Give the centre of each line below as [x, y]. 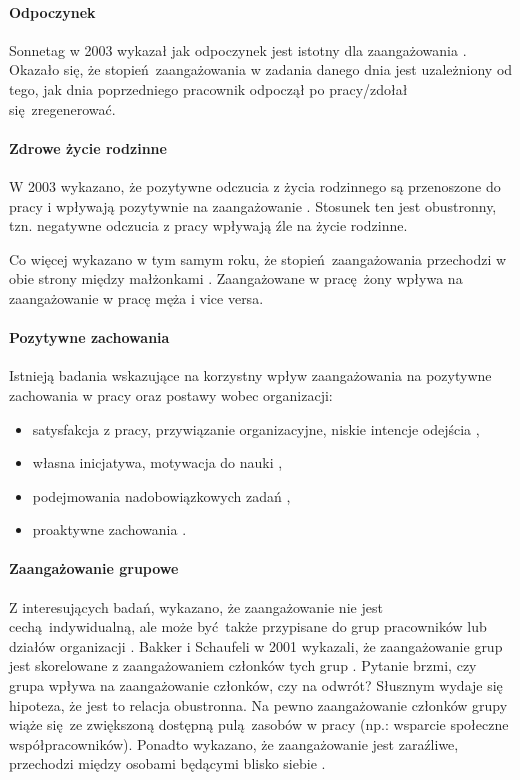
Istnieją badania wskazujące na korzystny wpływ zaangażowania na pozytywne [250, 375]
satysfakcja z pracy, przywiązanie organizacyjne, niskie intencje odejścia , [256, 428]
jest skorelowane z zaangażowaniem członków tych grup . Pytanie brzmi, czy [243, 665]
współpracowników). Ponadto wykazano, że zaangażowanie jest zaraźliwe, [234, 743]
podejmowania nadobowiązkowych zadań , [161, 495]
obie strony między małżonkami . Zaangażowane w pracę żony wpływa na [236, 278]
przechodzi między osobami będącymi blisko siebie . [167, 763]
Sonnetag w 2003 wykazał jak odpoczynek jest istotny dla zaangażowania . [238, 49]
